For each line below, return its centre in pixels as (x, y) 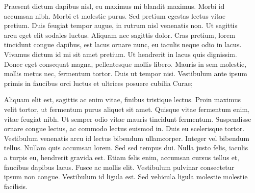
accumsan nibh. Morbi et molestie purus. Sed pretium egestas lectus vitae (115, 15)
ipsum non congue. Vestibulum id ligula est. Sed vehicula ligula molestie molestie (126, 177)
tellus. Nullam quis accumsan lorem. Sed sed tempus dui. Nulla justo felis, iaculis (126, 148)
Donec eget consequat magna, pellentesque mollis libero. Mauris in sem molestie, (125, 64)
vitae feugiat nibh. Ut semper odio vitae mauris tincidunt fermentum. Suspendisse (127, 119)
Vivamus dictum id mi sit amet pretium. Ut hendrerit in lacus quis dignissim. (121, 54)
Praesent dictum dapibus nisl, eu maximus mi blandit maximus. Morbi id (114, 6)
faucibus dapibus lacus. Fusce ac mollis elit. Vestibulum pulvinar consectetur (119, 167)
